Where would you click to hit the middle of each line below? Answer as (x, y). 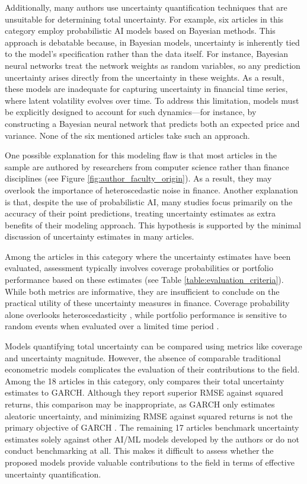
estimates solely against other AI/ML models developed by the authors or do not (152, 439)
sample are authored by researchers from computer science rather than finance (147, 166)
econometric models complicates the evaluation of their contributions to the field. (152, 369)
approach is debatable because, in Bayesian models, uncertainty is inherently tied (152, 42)
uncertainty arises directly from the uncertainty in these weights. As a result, (145, 77)
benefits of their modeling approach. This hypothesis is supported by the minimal (153, 225)
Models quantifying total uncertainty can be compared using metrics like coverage (153, 346)
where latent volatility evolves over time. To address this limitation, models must (152, 100)
